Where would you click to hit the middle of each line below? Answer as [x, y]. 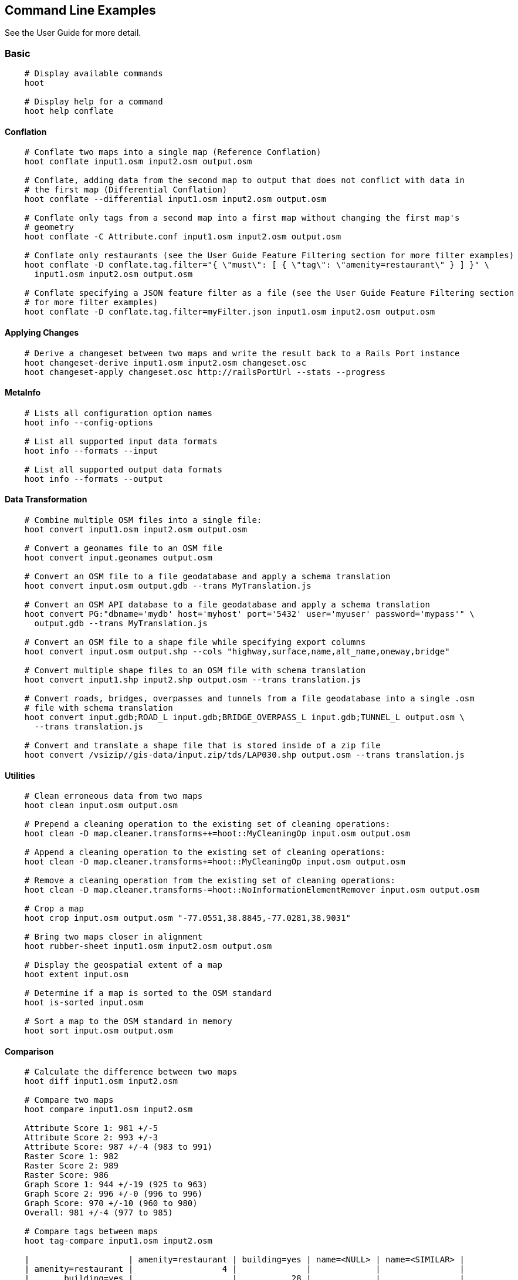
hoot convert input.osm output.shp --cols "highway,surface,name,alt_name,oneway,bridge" [237, 652]
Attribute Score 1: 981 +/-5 [91, 1128]
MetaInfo [23, 393]
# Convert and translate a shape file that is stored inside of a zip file [202, 746]
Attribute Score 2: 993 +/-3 [91, 1138]
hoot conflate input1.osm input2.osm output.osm [138, 162]
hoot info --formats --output [94, 479]
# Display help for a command [94, 102]
